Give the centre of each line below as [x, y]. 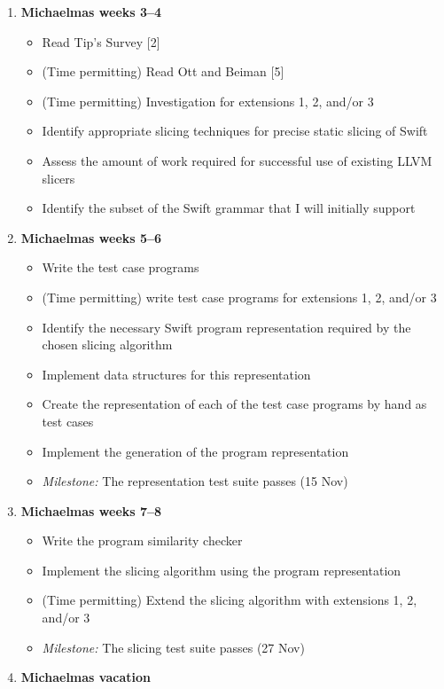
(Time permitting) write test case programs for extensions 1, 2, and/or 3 [239, 297]
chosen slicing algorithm [107, 344]
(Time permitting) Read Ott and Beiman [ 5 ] [163, 71]
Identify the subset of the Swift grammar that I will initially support [229, 208]
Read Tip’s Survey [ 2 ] [101, 41]
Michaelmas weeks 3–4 [91, 12]
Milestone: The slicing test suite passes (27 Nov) [173, 647]
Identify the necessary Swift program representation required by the [226, 327]
